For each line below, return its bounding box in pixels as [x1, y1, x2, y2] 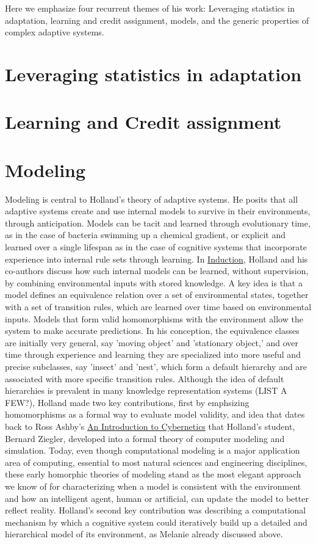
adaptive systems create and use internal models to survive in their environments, [5, 205, 311, 217]
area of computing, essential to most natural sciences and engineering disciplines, [5, 455, 307, 468]
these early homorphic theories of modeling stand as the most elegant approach [5, 468, 301, 481]
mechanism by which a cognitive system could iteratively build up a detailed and [5, 515, 307, 528]
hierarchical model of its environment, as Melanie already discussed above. [5, 528, 283, 540]
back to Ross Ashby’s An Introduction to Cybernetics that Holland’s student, [5, 419, 295, 432]
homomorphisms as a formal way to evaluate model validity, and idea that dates [5, 408, 305, 421]
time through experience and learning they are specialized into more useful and [5, 348, 301, 361]
